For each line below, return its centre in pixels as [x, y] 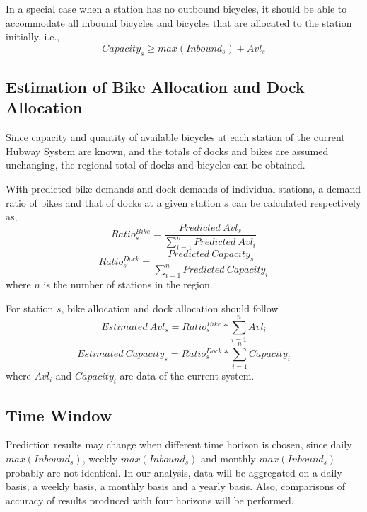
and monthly [228, 458]
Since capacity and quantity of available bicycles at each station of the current [175, 137]
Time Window [59, 415]
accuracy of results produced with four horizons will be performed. [150, 500]
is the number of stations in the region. [128, 284]
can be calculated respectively [296, 202]
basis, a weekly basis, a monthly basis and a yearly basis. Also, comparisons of [176, 486]
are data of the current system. [187, 376]
